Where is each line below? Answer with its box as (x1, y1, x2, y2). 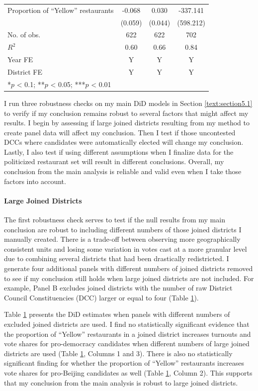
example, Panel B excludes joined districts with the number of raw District (4, 283, 233, 293)
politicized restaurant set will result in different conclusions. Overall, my (4, 156, 224, 167)
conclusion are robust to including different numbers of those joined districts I (4, 224, 242, 234)
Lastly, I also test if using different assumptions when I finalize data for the (4, 146, 234, 157)
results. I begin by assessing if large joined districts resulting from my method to (4, 117, 250, 128)
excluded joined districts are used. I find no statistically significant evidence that (4, 318, 250, 329)
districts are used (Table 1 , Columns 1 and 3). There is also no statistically (4, 348, 233, 358)
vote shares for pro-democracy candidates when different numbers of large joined (4, 338, 250, 349)
